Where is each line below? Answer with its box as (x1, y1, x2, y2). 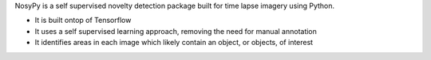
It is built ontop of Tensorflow (34, 16, 132, 25)
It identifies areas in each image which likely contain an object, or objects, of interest (34, 38, 314, 47)
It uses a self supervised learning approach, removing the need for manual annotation (34, 26, 317, 36)
